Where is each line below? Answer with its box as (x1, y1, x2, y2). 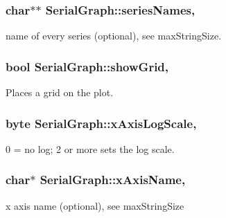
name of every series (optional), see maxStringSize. (6, 28, 222, 43)
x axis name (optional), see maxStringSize (6, 198, 184, 212)
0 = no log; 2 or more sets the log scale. (6, 141, 175, 156)
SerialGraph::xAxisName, (40, 171, 186, 188)
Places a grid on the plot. (6, 85, 114, 100)
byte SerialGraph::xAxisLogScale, (6, 114, 197, 131)
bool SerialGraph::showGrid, (6, 57, 169, 75)
